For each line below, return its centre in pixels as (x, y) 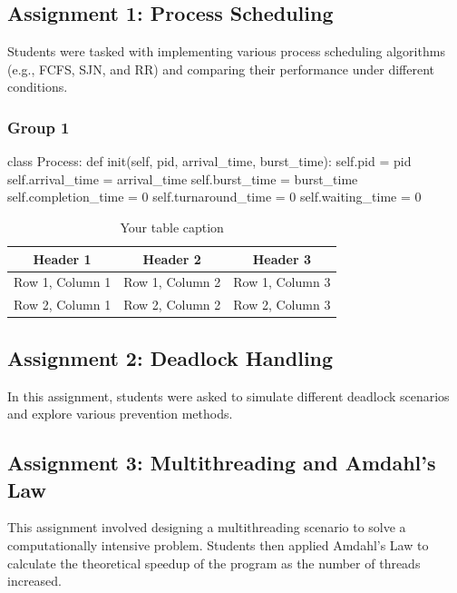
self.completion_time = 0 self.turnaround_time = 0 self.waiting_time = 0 (214, 197)
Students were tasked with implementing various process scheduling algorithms (226, 51)
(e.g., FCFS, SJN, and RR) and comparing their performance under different (221, 69)
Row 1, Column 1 (63, 282)
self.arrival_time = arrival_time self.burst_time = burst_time (183, 178)
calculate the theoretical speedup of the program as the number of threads (214, 563)
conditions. (38, 87)
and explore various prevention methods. (120, 414)
